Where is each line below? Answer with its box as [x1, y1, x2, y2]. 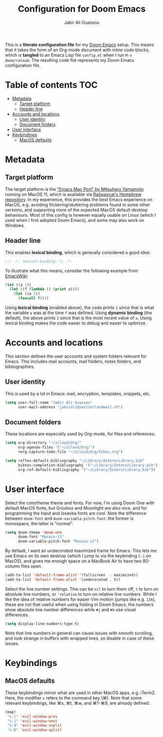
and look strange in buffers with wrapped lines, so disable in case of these [5, 635, 154, 641]
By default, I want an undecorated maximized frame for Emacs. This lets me [5, 548, 157, 553]
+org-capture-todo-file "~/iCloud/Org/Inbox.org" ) [18, 449, 123, 455]
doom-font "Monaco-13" [18, 534, 64, 539]
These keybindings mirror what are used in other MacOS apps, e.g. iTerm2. [5, 690, 156, 696]
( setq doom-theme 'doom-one [5, 530, 62, 535]
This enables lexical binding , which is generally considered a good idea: [5, 249, 151, 255]
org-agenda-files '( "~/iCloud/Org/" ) [18, 445, 95, 450]
